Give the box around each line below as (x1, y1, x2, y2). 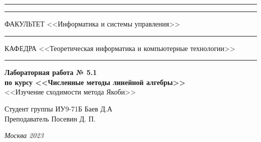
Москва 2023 (5, 130, 44, 140)
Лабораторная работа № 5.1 (5, 67, 97, 77)
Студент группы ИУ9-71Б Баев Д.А (5, 103, 113, 113)
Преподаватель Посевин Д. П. (5, 113, 96, 123)
